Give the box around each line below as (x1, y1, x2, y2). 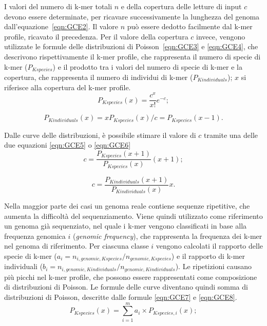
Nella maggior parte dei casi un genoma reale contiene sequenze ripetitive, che (4, 200, 250, 211)
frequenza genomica (4, 230, 66, 241)
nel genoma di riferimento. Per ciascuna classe (4, 240, 149, 251)
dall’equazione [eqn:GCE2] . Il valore (4, 21, 119, 32)
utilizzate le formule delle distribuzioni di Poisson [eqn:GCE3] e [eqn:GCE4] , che (4, 41, 258, 52)
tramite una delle (203, 129, 258, 140)
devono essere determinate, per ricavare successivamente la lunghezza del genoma (4, 11, 260, 22)
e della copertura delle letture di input (121, 1, 242, 11)
